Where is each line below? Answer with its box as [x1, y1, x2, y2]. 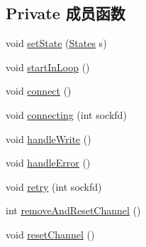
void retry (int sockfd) [6, 179, 102, 194]
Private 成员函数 [6, 2, 125, 24]
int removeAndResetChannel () [6, 203, 141, 218]
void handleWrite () [6, 131, 91, 146]
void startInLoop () [6, 59, 90, 74]
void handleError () [6, 155, 91, 170]
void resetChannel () [6, 226, 95, 241]
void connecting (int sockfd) [6, 107, 127, 122]
